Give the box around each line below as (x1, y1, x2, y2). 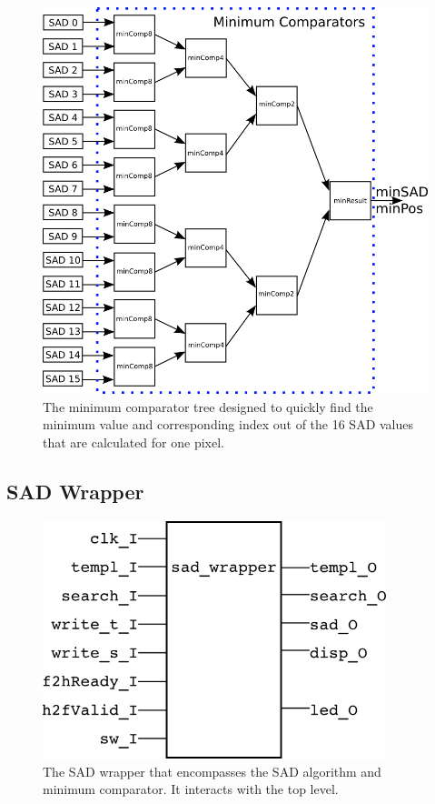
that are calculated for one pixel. (43, 432, 224, 451)
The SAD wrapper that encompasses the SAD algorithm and (43, 761, 381, 780)
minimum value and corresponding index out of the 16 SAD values (43, 415, 414, 434)
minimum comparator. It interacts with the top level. (43, 779, 339, 799)
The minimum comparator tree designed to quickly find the (43, 397, 373, 416)
